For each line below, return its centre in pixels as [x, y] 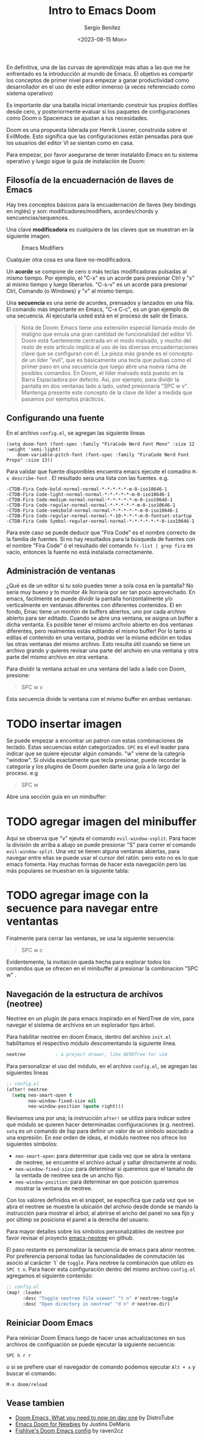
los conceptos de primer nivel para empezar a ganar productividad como [98, 80]
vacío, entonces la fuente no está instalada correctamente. [80, 552]
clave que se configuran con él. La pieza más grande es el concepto [107, 353]
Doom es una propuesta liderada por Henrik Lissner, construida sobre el [97, 129]
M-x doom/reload [27, 1384]
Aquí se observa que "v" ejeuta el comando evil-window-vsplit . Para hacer [101, 838]
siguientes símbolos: [32, 1144]
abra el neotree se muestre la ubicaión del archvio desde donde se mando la [102, 1207]
